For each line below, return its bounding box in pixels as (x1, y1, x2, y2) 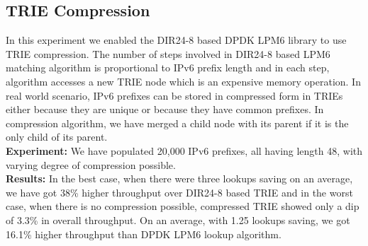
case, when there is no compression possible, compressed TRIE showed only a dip (6, 199, 359, 213)
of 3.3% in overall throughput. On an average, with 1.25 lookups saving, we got (6, 212, 350, 227)
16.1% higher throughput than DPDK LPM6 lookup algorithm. (6, 226, 281, 241)
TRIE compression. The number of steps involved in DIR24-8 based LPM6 (6, 46, 330, 61)
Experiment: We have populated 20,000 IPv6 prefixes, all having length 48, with (6, 143, 363, 158)
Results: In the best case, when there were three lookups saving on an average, (6, 171, 353, 186)
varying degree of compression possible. (6, 157, 176, 172)
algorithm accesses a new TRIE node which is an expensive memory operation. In (6, 74, 361, 88)
